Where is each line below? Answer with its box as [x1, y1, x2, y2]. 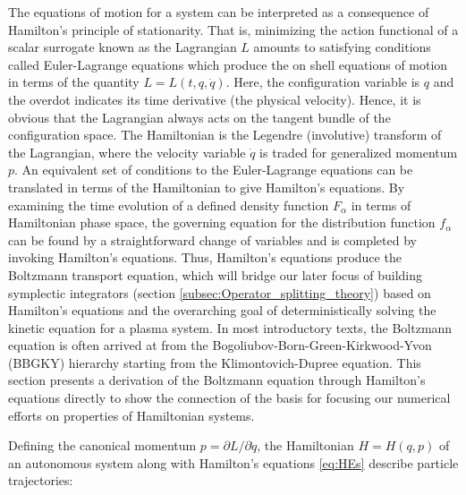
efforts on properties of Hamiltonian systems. [8, 405, 255, 424]
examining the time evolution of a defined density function [8, 195, 329, 214]
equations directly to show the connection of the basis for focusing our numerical [8, 388, 451, 407]
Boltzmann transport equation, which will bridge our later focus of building [8, 265, 423, 284]
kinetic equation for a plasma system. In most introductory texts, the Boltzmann [8, 318, 453, 337]
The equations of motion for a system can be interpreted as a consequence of [8, 3, 429, 21]
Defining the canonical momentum [8, 436, 197, 455]
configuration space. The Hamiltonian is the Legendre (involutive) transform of [8, 125, 442, 144]
